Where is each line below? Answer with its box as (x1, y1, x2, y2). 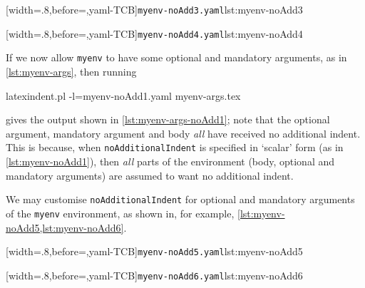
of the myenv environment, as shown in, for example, (6, 205, 235, 220)
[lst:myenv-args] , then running (6, 63, 137, 78)
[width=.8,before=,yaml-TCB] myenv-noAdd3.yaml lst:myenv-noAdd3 (6, 2, 303, 16)
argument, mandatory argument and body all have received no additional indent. (6, 125, 361, 140)
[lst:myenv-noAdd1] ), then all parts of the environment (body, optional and (6, 154, 334, 168)
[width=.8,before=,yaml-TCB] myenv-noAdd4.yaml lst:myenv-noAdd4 (6, 26, 303, 41)
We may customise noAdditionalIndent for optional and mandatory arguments (6, 192, 355, 207)
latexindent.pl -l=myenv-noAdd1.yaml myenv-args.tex (6, 88, 241, 103)
